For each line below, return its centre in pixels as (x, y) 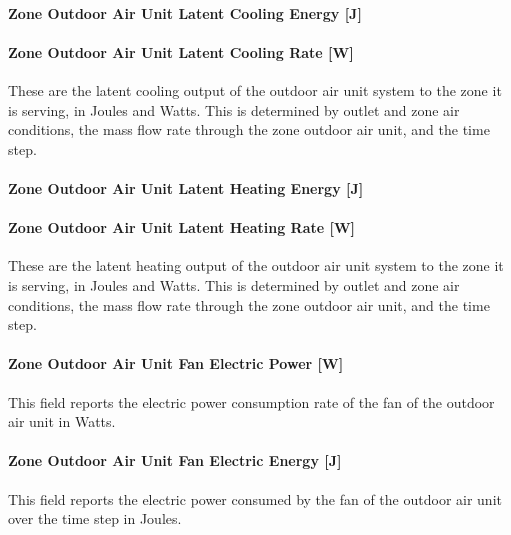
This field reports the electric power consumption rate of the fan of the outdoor (251, 401)
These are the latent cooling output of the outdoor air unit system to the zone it (255, 89)
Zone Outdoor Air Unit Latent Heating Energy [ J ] (186, 187)
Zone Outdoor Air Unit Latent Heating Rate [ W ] (182, 227)
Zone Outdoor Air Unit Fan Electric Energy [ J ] (175, 460)
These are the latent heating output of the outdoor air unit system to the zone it (256, 265)
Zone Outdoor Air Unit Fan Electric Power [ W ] (176, 363)
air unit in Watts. (62, 421)
